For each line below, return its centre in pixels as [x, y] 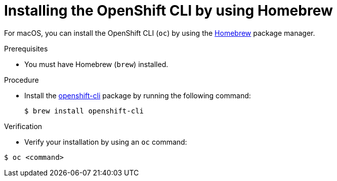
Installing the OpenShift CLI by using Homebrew [168, 11]
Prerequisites [26, 48]
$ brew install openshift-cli [84, 111]
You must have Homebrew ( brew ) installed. [96, 64]
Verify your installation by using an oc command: [106, 142]
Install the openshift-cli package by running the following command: [138, 95]
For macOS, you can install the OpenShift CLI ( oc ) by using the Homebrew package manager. [160, 33]
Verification [23, 126]
